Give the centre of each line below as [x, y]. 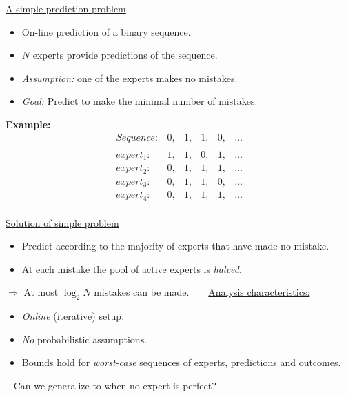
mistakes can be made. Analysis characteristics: [202, 292]
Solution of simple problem [62, 222]
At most [41, 292]
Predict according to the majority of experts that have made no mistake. [175, 246]
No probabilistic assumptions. [84, 339]
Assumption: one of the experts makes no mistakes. [130, 78]
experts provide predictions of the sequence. [125, 55]
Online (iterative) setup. [73, 316]
